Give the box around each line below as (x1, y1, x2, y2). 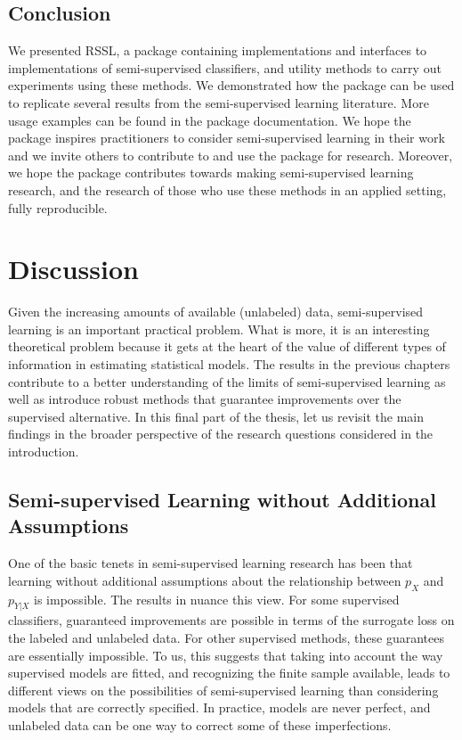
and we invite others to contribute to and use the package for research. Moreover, (8, 145, 453, 164)
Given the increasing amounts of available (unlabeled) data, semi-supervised (8, 302, 424, 321)
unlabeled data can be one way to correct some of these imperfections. (8, 715, 392, 734)
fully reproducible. (8, 198, 108, 217)
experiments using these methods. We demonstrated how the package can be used (8, 76, 455, 95)
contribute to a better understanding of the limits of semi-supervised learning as (8, 372, 446, 391)
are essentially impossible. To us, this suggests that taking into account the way (8, 645, 443, 664)
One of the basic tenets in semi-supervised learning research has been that (8, 554, 413, 572)
